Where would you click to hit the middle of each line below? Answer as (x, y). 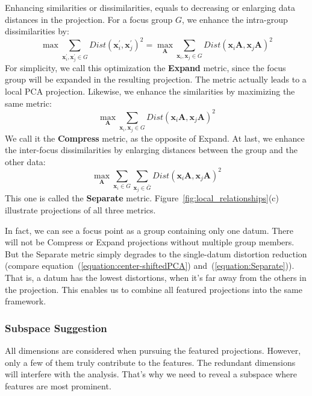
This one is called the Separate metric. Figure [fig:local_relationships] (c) (142, 198)
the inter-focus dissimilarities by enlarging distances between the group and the (151, 150)
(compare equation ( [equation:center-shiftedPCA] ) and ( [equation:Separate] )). (150, 266)
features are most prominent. (58, 385)
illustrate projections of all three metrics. (80, 210)
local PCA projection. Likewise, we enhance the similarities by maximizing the (150, 91)
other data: (25, 161)
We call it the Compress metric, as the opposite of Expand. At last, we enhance (155, 138)
